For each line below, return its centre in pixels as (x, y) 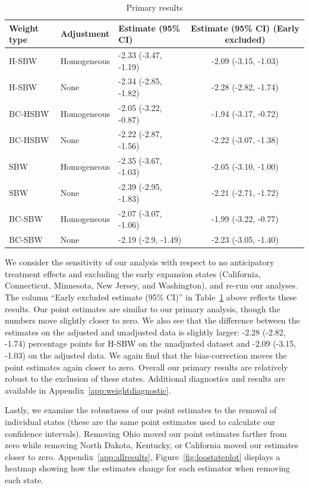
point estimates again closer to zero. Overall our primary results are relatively (146, 367)
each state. (24, 479)
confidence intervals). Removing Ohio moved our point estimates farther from (146, 433)
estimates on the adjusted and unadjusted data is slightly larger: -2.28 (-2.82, (145, 332)
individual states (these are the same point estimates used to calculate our (140, 421)
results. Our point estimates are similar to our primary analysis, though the (143, 308)
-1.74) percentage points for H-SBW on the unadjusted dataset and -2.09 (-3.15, (151, 343)
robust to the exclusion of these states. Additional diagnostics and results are (145, 378)
